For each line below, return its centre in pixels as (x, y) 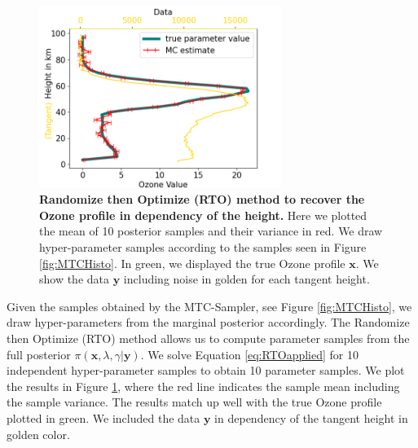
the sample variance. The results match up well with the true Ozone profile (194, 402)
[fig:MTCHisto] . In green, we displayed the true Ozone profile (192, 263)
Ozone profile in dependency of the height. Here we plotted (203, 215)
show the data (75, 279)
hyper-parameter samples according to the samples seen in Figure (203, 246)
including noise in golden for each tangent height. (246, 279)
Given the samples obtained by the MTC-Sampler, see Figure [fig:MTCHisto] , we (209, 306)
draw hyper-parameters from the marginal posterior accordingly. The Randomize (208, 322)
